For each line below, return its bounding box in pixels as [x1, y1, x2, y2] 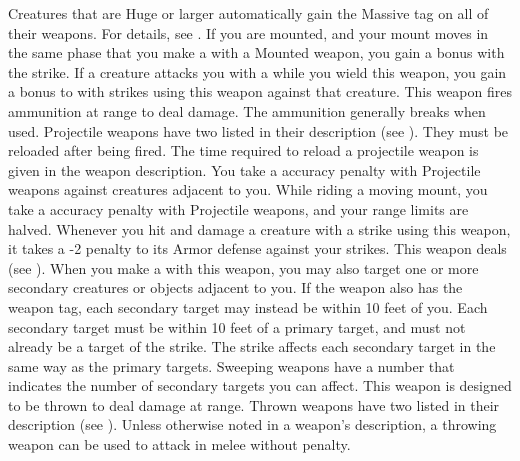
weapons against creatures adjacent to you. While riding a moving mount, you [8, 179, 488, 200]
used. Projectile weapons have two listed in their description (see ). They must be [8, 120, 509, 141]
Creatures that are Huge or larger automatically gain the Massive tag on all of [8, 3, 489, 23]
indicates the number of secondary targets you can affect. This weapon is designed [8, 375, 512, 396]
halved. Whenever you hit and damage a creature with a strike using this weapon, [8, 218, 511, 239]
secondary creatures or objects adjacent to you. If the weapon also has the [8, 277, 463, 298]
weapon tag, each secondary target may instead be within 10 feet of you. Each [8, 296, 488, 317]
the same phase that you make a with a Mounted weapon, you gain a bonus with [8, 42, 505, 63]
